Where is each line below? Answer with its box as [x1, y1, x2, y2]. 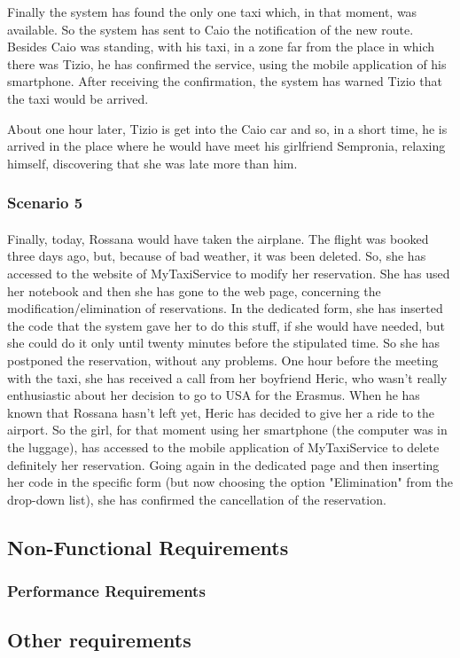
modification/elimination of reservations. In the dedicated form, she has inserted [7, 299, 443, 317]
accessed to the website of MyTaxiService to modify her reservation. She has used [7, 263, 450, 282]
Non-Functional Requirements [7, 533, 289, 560]
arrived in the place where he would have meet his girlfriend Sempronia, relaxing [7, 137, 446, 155]
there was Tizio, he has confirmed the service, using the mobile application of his [7, 54, 447, 73]
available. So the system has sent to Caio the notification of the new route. [7, 20, 414, 38]
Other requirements [7, 626, 191, 654]
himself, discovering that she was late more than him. [7, 153, 298, 172]
